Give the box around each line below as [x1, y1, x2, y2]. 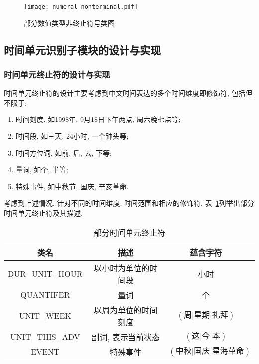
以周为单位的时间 [94, 304, 158, 316]
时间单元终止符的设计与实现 [4, 68, 110, 80]
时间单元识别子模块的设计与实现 [4, 42, 161, 57]
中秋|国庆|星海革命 [175, 347, 244, 355]
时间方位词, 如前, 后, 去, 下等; [15, 147, 112, 158]
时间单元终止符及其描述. [4, 208, 83, 218]
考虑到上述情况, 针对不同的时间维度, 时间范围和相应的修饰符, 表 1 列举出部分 [4, 198, 254, 208]
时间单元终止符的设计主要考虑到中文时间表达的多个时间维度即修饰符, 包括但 [4, 88, 253, 98]
